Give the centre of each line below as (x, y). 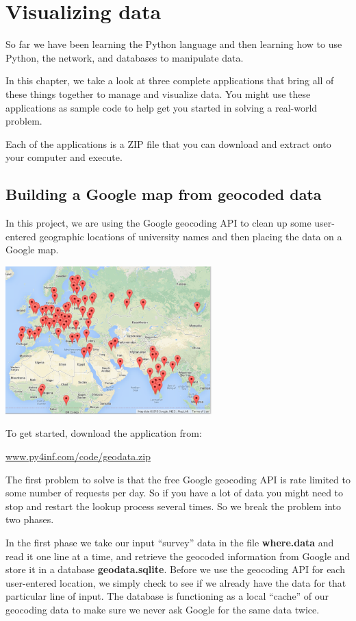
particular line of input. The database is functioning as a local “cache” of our (167, 596)
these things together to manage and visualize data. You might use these (158, 93)
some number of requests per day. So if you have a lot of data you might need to (175, 493)
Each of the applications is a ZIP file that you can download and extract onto (168, 143)
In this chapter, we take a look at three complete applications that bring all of (170, 80)
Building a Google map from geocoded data (164, 194)
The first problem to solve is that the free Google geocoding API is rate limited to (178, 479)
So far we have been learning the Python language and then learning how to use (174, 44)
